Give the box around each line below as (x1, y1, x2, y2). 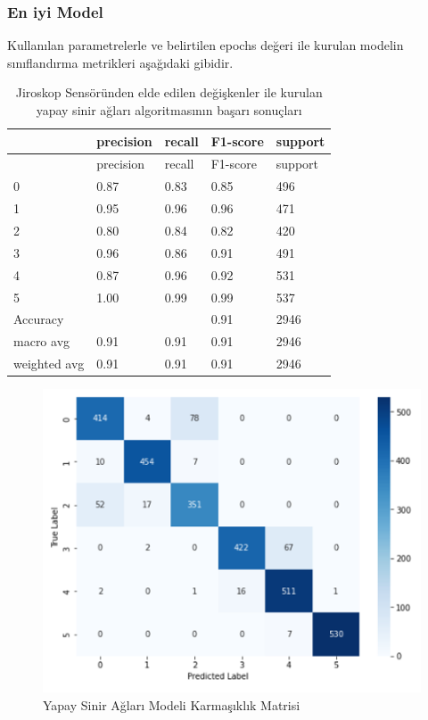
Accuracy (13, 310, 64, 328)
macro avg (13, 332, 70, 351)
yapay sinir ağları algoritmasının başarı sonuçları (36, 101, 302, 119)
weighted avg (13, 354, 85, 373)
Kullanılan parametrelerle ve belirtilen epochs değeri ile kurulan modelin (7, 36, 404, 54)
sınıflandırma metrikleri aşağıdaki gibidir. (7, 53, 234, 71)
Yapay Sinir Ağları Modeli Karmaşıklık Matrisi (43, 695, 300, 714)
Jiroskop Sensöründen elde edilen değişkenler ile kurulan (15, 83, 323, 102)
